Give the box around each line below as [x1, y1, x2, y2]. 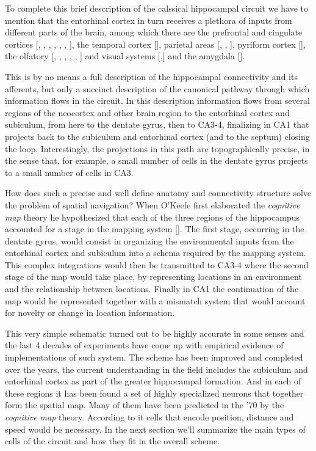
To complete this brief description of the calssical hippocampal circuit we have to [5, 2, 309, 14]
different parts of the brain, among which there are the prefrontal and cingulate [5, 26, 303, 38]
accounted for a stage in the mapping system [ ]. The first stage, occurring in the [5, 222, 304, 235]
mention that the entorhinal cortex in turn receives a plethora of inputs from [5, 13, 292, 26]
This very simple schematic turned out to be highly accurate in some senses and [5, 326, 304, 339]
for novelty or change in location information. [5, 306, 175, 319]
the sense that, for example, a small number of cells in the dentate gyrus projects [5, 154, 308, 167]
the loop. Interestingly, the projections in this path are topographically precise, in [5, 142, 310, 155]
